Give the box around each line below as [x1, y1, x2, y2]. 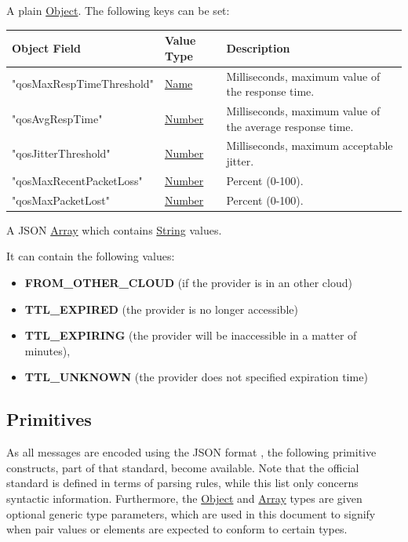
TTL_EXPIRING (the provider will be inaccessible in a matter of [24, 327, 357, 344]
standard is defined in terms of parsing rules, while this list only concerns [6, 475, 359, 491]
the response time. [226, 83, 315, 100]
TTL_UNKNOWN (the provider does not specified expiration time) [24, 369, 368, 385]
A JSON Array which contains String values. [6, 221, 222, 238]
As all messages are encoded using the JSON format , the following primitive [6, 444, 377, 460]
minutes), [24, 342, 71, 358]
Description [226, 39, 290, 56]
